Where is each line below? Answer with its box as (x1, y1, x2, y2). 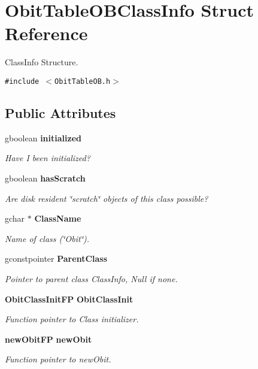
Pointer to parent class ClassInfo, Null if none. (5, 272, 178, 285)
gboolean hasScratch (5, 171, 86, 184)
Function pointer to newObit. (5, 353, 111, 365)
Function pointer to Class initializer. (5, 313, 139, 325)
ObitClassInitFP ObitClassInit (5, 292, 133, 305)
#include (5, 77, 40, 86)
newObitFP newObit (5, 332, 92, 345)
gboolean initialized (5, 131, 81, 144)
